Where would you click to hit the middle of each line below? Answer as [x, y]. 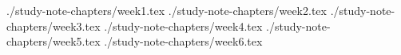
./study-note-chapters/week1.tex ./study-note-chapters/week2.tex [167, 10]
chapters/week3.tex [54, 26]
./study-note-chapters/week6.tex [183, 41]
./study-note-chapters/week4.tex [183, 26]
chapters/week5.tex [54, 41]
